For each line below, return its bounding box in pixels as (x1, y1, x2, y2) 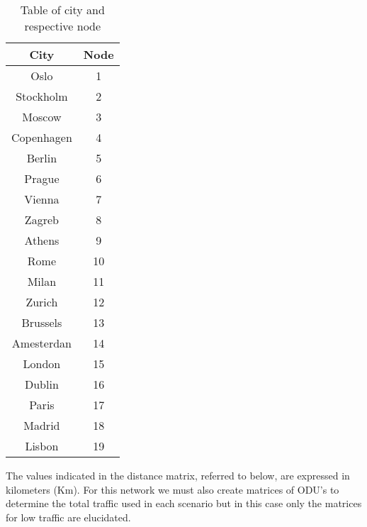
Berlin (26, 150, 57, 166)
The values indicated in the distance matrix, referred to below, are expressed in (6, 468, 350, 482)
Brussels (21, 314, 62, 331)
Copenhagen (11, 129, 72, 145)
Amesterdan (11, 335, 72, 351)
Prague (24, 170, 60, 187)
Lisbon (25, 438, 59, 454)
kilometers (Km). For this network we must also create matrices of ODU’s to (6, 482, 339, 497)
